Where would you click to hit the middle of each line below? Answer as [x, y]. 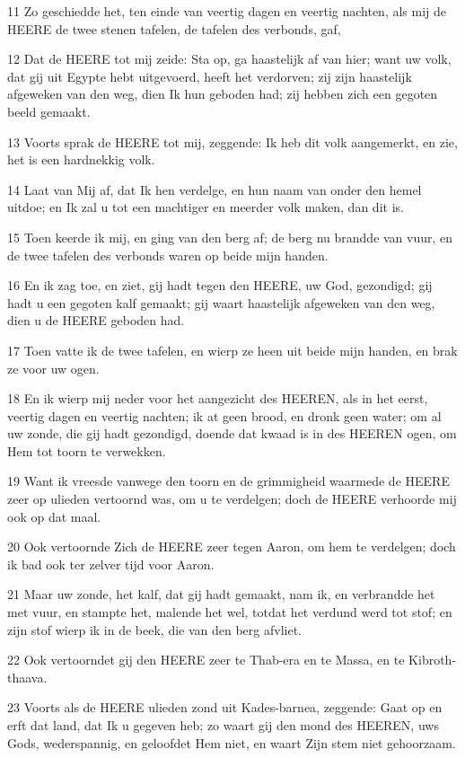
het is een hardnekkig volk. [81, 159]
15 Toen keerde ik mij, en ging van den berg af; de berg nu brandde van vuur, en [230, 237]
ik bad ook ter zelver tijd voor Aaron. [111, 564]
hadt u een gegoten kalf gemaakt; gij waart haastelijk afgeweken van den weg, [221, 302]
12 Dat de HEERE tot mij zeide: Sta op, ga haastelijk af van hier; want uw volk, [229, 59]
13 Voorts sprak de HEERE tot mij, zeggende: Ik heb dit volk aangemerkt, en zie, [232, 141]
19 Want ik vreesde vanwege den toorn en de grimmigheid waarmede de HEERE [228, 481]
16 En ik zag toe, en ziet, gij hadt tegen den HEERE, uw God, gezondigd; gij [220, 285]
